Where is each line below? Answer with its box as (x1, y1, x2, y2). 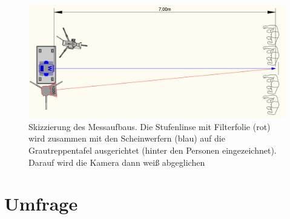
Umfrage (4, 191, 78, 216)
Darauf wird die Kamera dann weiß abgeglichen (28, 155, 205, 168)
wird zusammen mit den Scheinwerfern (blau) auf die (28, 132, 225, 145)
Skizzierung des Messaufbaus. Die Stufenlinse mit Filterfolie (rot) (28, 120, 271, 132)
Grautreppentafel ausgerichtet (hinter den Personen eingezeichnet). (28, 143, 277, 156)
